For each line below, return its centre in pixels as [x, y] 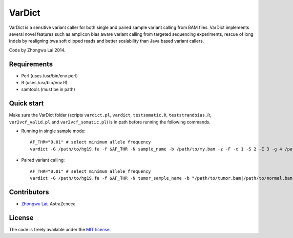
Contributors [29, 192]
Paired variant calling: [43, 160]
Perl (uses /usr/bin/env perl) [50, 75]
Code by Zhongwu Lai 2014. [37, 50]
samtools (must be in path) [48, 89]
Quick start [26, 104]
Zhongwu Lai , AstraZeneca [48, 204]
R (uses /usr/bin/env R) [44, 83]
